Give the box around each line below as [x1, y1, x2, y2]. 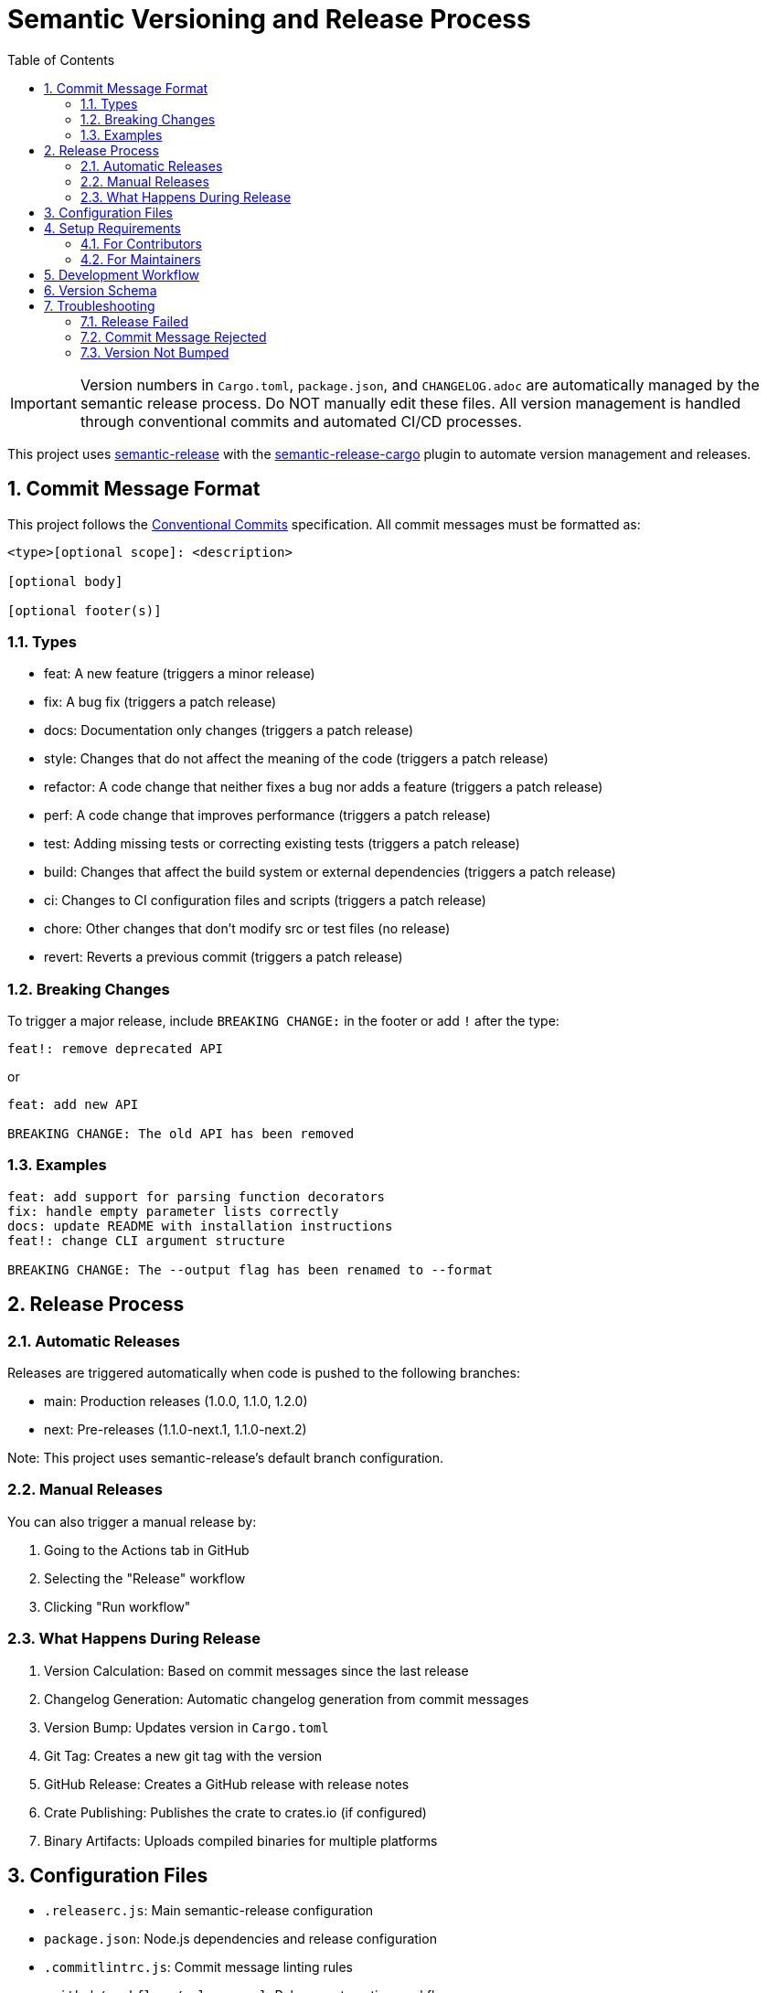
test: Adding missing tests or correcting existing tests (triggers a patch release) [44, 836, 520, 852]
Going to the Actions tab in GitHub [44, 1541, 250, 1558]
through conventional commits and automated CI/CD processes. [80, 411, 522, 431]
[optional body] [7, 573, 123, 589]
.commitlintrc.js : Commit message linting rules [44, 1959, 353, 1976]
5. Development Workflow [44, 266, 200, 282]
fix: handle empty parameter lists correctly [7, 1203, 339, 1219]
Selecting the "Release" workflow [44, 1570, 246, 1586]
